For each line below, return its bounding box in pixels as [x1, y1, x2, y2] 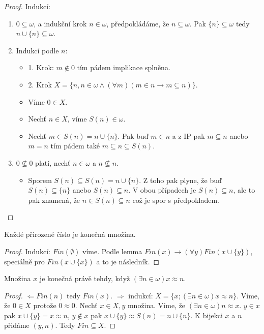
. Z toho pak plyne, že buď [139, 174, 222, 185]
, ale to [233, 185, 255, 195]
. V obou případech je [128, 185, 196, 195]
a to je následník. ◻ [96, 256, 160, 266]
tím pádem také [50, 140, 100, 151]
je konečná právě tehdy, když [39, 273, 130, 284]
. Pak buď [118, 130, 149, 141]
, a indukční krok [34, 18, 87, 28]
